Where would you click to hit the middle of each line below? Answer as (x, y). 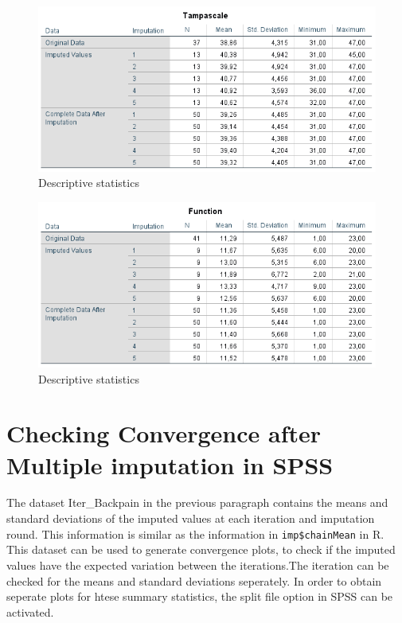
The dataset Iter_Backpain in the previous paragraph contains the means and (197, 502)
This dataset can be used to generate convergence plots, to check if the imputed (201, 549)
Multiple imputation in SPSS (170, 464)
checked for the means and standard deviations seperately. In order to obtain (194, 580)
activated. (30, 611)
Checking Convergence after (164, 433)
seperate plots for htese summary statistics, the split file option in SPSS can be (200, 596)
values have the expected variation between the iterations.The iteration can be (198, 565)
